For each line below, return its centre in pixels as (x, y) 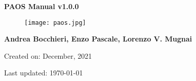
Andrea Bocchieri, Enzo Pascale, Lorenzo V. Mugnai (98, 39)
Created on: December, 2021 (48, 55)
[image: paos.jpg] (55, 23)
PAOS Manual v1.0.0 (42, 6)
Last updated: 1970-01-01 (44, 73)
